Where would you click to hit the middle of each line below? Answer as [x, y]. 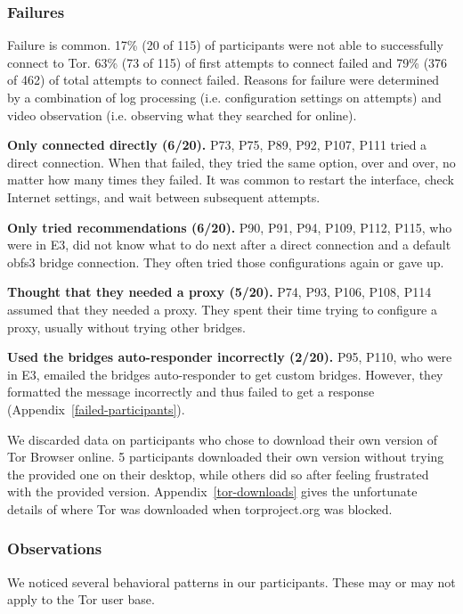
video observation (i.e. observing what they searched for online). [182, 115]
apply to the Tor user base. [81, 599]
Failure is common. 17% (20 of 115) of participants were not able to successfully [225, 45]
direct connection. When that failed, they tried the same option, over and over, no [231, 162]
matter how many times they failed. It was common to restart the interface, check [231, 180]
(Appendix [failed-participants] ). [96, 409]
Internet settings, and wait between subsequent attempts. [164, 196]
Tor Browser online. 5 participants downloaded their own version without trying [226, 457]
